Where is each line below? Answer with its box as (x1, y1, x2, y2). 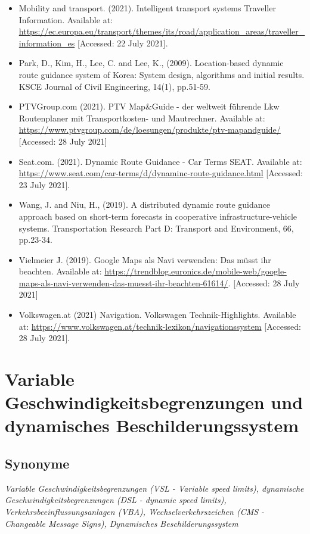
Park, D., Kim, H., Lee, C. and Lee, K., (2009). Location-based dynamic (18, 57, 284, 69)
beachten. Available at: (18, 265, 102, 277)
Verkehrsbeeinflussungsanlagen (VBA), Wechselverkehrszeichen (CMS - (5, 505, 265, 517)
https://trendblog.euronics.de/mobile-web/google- (104, 265, 287, 277)
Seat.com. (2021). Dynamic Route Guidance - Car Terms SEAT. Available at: (18, 155, 302, 167)
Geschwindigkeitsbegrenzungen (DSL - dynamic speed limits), (5, 494, 227, 506)
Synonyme (5, 454, 70, 472)
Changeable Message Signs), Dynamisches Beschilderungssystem (5, 517, 238, 529)
